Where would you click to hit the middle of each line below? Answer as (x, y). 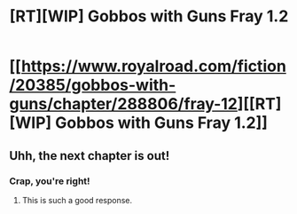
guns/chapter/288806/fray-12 (123, 104)
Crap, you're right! (50, 181)
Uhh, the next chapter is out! (90, 156)
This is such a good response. (77, 200)
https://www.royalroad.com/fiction (153, 66)
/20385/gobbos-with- (93, 85)
